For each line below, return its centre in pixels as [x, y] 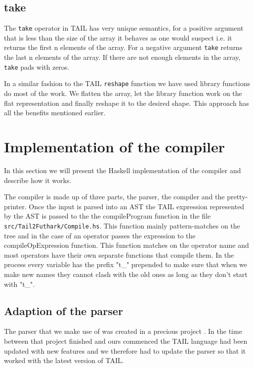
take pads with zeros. [37, 67]
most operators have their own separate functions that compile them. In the [119, 254]
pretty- [237, 197]
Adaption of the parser [63, 310]
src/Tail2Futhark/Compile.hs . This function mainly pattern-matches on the [122, 225]
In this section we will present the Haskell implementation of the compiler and [123, 170]
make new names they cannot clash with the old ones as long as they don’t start [126, 274]
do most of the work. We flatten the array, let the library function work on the [123, 93]
